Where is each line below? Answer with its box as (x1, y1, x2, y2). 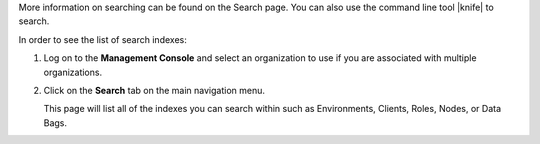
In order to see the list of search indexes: (18, 33, 187, 45)
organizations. (43, 66, 103, 78)
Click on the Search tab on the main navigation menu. (43, 84, 265, 96)
